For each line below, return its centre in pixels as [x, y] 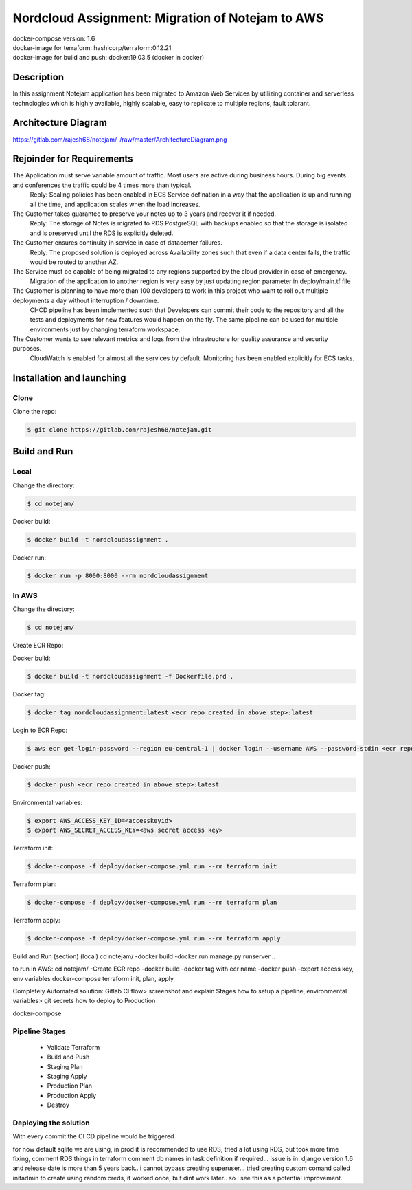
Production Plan [70, 1086]
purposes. [27, 349]
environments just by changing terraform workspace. [105, 329]
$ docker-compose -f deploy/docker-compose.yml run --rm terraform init [152, 866]
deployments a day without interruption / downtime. [86, 300]
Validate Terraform [73, 1047]
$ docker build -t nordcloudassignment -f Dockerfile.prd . [130, 676]
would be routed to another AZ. [74, 262]
